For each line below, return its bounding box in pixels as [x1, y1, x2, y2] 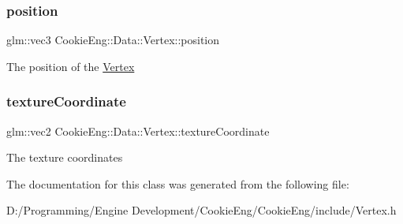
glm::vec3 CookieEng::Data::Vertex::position [6, 32, 220, 48]
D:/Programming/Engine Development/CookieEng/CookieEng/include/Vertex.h [6, 202, 397, 218]
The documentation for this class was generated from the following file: [6, 175, 349, 192]
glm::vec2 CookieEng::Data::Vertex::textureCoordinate [6, 122, 270, 139]
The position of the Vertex [6, 58, 135, 74]
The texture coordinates [6, 149, 123, 166]
